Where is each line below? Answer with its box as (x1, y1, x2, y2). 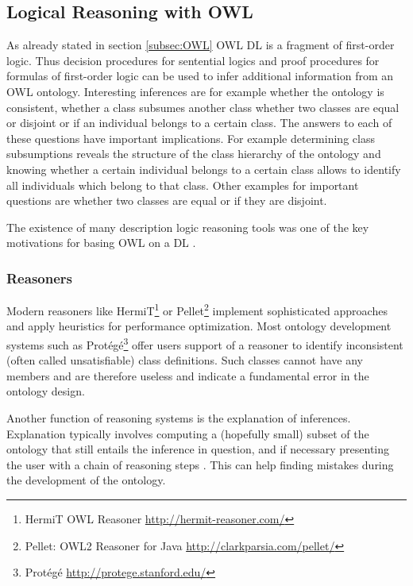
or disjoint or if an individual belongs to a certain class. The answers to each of (6, 114, 392, 131)
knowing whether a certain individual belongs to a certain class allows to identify (6, 160, 401, 177)
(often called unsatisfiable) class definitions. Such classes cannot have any (6, 352, 363, 368)
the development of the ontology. (6, 472, 166, 488)
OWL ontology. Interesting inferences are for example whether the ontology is (6, 83, 384, 99)
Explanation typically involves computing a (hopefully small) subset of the (6, 425, 369, 441)
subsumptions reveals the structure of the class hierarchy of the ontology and (6, 145, 381, 162)
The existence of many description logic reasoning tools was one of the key (6, 218, 369, 235)
